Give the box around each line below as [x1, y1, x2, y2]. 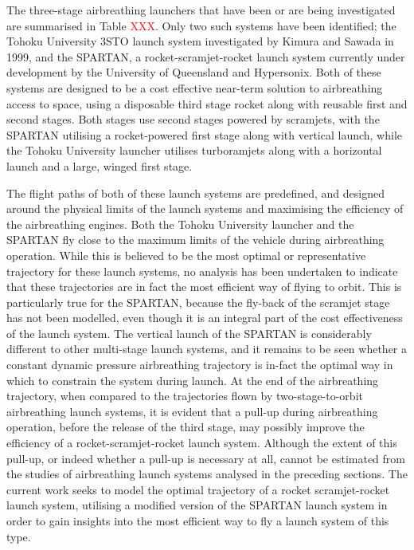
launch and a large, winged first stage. [6, 157, 193, 174]
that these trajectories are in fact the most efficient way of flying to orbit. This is [6, 278, 402, 295]
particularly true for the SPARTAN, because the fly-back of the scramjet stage [6, 293, 390, 310]
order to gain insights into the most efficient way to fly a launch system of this [6, 513, 389, 528]
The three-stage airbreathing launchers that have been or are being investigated [6, 2, 396, 18]
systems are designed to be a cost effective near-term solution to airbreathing [6, 79, 383, 96]
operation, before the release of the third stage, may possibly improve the [6, 418, 365, 435]
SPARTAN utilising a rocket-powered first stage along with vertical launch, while [6, 126, 403, 143]
